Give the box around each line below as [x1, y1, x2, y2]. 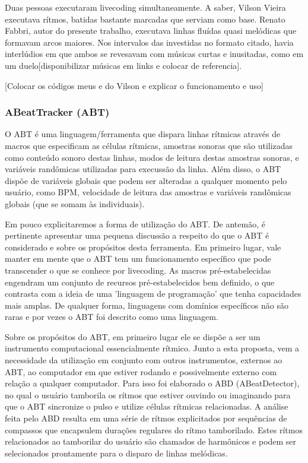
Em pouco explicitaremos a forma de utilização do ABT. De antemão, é [5, 217, 265, 230]
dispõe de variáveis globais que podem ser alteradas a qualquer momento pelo [5, 174, 287, 186]
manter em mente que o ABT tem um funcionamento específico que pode [5, 252, 271, 265]
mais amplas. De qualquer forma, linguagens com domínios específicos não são [5, 299, 288, 311]
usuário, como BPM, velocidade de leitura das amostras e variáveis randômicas [5, 186, 291, 198]
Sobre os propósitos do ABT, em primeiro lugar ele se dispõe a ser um [5, 330, 261, 343]
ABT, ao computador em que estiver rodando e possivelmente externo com [5, 365, 277, 378]
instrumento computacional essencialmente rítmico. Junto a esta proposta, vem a [5, 342, 300, 354]
